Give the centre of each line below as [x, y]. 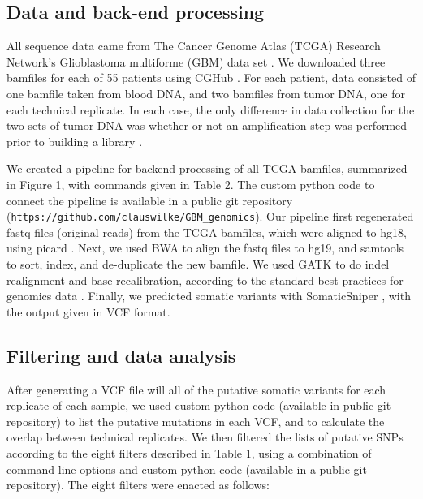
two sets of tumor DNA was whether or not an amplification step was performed [207, 125]
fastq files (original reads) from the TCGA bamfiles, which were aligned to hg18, [207, 232]
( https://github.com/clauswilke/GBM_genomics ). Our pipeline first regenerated [210, 216]
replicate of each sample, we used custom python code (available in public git [199, 405]
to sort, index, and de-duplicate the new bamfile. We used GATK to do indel [198, 263]
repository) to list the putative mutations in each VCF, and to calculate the [196, 421]
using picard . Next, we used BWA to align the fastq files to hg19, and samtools [205, 248]
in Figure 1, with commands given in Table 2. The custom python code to [191, 184]
